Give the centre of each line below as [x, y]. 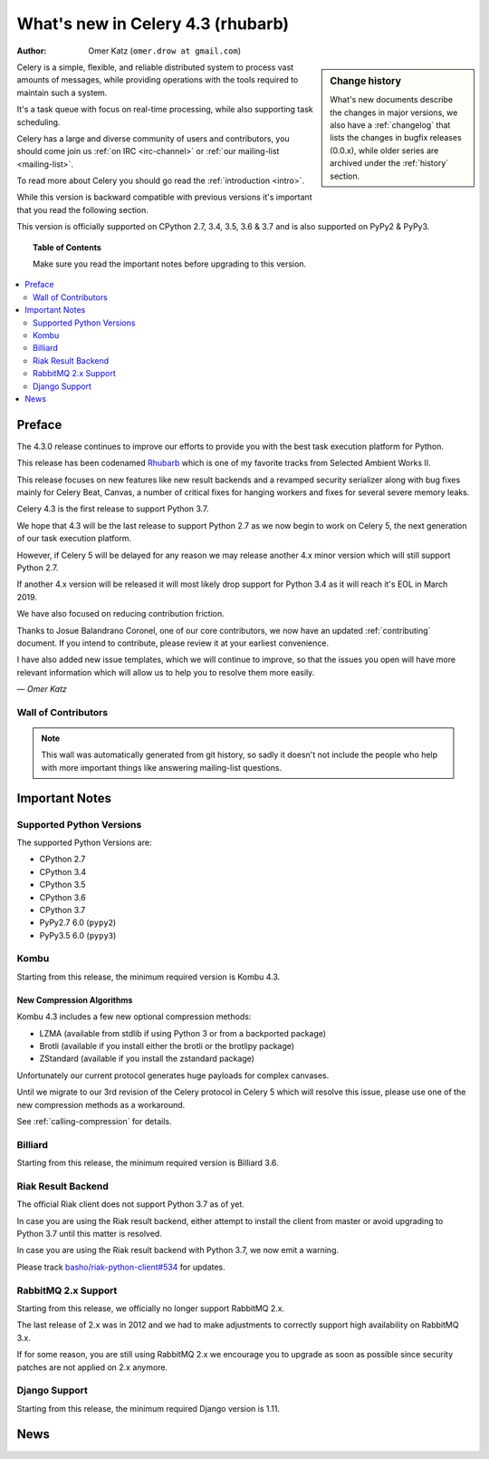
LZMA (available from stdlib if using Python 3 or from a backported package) [182, 1033]
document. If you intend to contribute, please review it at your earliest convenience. [173, 643]
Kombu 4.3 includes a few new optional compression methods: [134, 1016]
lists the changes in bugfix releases [396, 138]
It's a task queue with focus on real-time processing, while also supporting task [165, 110]
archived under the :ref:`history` [389, 163]
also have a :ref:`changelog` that [390, 125]
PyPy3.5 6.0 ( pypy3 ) [78, 935]
